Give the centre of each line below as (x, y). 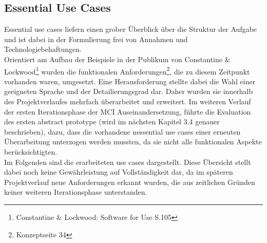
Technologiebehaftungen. (43, 49)
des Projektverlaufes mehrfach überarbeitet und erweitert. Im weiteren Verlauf (128, 101)
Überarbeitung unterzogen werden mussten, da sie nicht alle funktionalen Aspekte (133, 142)
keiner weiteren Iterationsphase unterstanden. (76, 192)
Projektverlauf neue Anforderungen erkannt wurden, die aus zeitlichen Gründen (130, 182)
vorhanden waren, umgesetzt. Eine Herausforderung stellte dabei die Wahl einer (130, 81)
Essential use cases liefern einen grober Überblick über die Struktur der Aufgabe (131, 29)
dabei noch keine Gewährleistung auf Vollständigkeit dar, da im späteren (119, 172)
